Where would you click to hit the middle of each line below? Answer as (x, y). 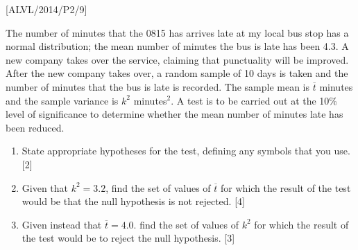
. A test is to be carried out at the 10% (254, 100)
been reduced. (35, 127)
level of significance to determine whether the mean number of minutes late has (174, 114)
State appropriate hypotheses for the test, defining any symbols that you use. (186, 151)
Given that (45, 187)
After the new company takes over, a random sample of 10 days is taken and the (177, 73)
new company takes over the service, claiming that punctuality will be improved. (177, 59)
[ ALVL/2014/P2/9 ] (46, 9)
